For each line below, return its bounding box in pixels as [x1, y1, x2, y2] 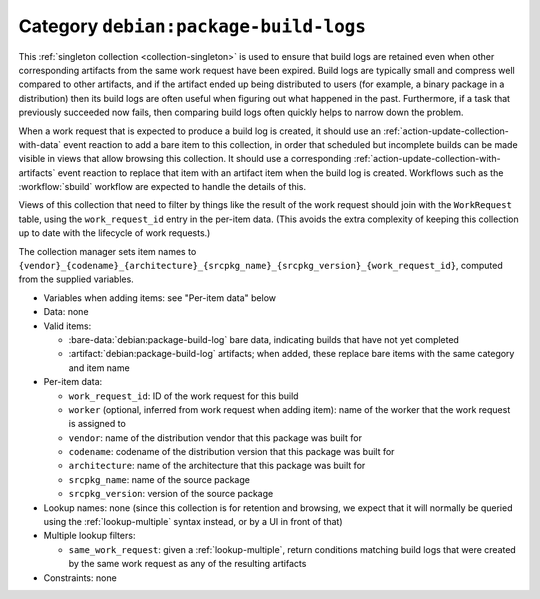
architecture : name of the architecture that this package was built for [68, 460, 366, 472]
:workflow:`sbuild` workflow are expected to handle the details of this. [18, 181, 307, 193]
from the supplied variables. [18, 273, 134, 285]
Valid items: [43, 320, 92, 332]
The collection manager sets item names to [18, 245, 197, 257]
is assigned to [68, 418, 127, 430]
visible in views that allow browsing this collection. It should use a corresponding [18, 153, 352, 165]
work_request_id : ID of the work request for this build [68, 390, 299, 402]
